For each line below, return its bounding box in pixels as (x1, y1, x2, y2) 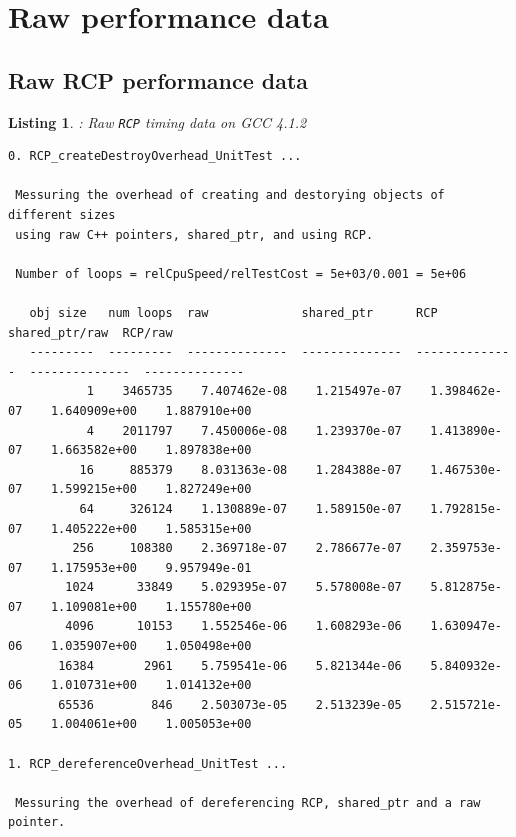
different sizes (8, 208, 116, 223)
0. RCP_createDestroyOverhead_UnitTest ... (8, 149, 302, 164)
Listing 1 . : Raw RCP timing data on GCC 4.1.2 (8, 111, 307, 132)
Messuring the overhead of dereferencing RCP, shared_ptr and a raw (15, 795, 481, 810)
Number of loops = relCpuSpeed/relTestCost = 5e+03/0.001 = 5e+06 (15, 266, 467, 281)
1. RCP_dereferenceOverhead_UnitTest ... (8, 756, 288, 771)
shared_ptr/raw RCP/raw (8, 325, 173, 340)
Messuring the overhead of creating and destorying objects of (15, 188, 445, 203)
